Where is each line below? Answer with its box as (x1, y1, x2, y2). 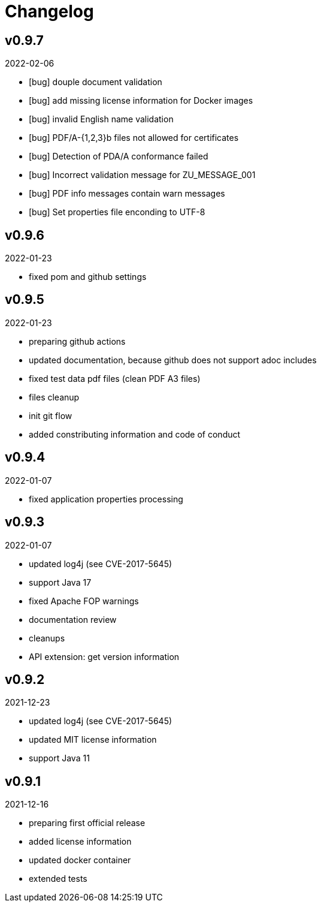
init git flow (29, 410, 72, 421)
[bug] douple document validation (29, 77, 162, 88)
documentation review (29, 614, 117, 625)
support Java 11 (29, 753, 90, 764)
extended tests (29, 873, 87, 884)
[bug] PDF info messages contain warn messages (29, 188, 225, 199)
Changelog (5, 1, 94, 22)
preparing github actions (29, 336, 126, 346)
